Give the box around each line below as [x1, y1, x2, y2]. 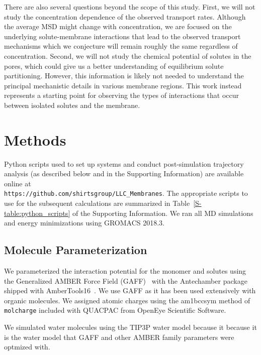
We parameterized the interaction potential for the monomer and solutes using [4, 266, 246, 276]
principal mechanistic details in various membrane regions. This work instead [4, 80, 242, 90]
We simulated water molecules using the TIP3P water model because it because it [4, 322, 257, 332]
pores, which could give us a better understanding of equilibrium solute [4, 60, 224, 71]
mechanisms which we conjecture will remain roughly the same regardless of [4, 41, 238, 51]
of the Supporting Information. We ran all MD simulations [72, 207, 253, 218]
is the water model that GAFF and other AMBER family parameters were [4, 331, 234, 342]
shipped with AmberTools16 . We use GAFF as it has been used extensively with [4, 285, 256, 296]
